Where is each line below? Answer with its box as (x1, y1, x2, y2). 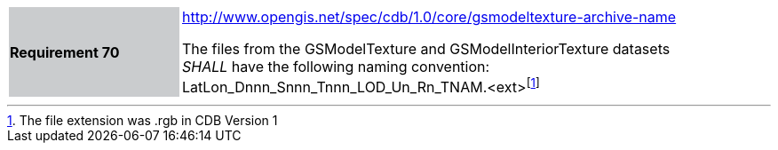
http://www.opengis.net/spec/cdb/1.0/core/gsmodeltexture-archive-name (182, 8, 677, 26)
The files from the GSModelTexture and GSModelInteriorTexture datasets (182, 40, 671, 58)
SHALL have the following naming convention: (182, 58, 490, 75)
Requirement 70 (10, 43, 120, 61)
